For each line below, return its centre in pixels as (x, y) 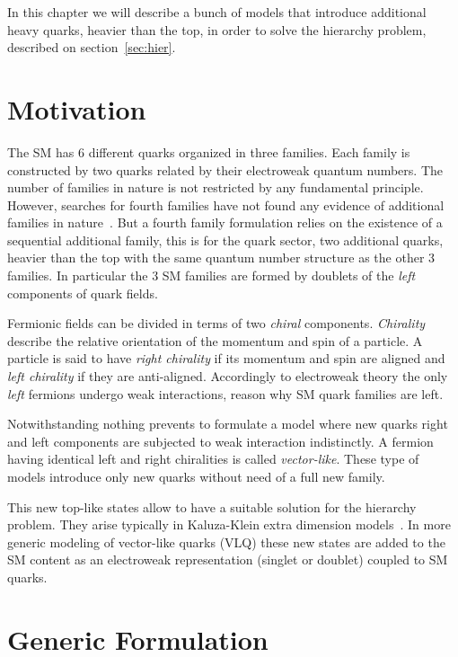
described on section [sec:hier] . (92, 47)
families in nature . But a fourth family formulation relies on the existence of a (225, 222)
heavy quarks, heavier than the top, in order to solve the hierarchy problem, (217, 29)
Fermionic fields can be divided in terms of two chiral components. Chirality (216, 323)
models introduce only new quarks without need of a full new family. (196, 476)
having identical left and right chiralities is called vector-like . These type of (213, 459)
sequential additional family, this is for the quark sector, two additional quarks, (225, 240)
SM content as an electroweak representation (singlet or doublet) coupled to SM (228, 559)
